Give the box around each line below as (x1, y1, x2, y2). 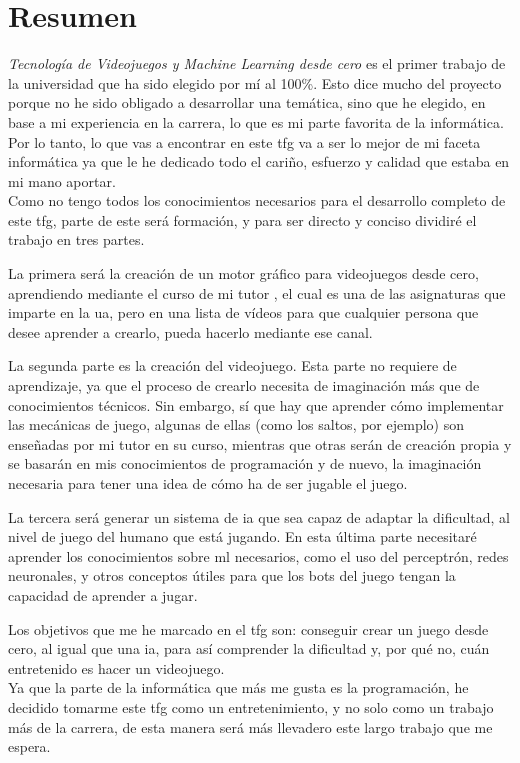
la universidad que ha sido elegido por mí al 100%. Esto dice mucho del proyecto (8, 72, 502, 93)
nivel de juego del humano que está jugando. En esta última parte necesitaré (8, 526, 477, 547)
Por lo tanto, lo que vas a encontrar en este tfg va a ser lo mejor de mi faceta (8, 131, 481, 152)
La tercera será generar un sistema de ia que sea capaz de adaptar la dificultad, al (8, 506, 510, 527)
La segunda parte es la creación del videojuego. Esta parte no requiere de (8, 355, 457, 376)
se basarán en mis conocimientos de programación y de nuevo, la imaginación (8, 453, 482, 474)
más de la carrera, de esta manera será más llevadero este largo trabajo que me (8, 716, 493, 737)
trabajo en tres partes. (8, 229, 145, 250)
